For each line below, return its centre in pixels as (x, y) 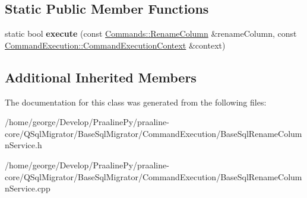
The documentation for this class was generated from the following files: (136, 102)
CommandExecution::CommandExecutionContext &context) (115, 45)
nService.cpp (28, 188)
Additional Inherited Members (101, 77)
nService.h (23, 145)
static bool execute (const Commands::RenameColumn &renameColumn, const (151, 33)
